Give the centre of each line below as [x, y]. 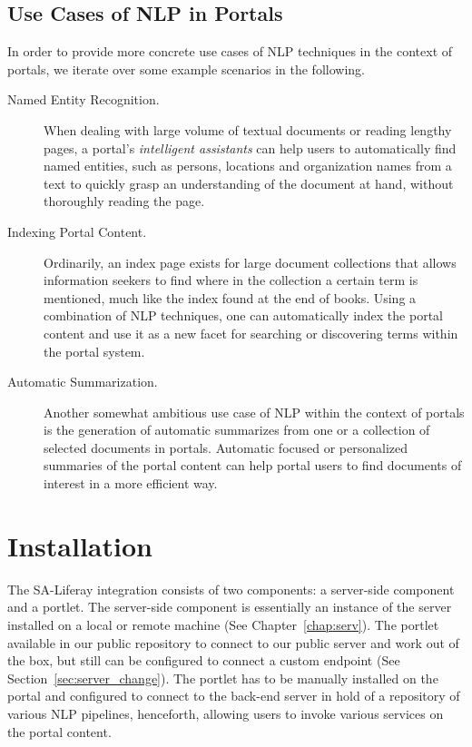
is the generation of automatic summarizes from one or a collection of [237, 430]
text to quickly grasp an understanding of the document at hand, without [249, 183]
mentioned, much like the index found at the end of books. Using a [230, 297]
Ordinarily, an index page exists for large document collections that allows [250, 262]
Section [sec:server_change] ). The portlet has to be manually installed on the [223, 678]
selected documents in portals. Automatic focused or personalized [226, 447]
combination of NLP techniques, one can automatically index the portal [243, 315]
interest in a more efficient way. [131, 483]
